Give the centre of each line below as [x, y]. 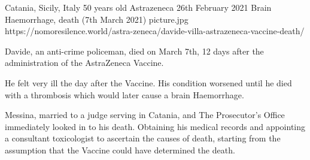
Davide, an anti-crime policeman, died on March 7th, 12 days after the [134, 51]
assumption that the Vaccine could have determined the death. [120, 150]
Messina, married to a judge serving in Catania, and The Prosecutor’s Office [145, 115]
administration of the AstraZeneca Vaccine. [84, 63]
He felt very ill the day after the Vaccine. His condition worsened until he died [148, 82]
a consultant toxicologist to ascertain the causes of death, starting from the [143, 138]
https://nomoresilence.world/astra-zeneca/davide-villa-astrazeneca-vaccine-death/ [155, 31]
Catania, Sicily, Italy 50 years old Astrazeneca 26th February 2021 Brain [138, 7]
